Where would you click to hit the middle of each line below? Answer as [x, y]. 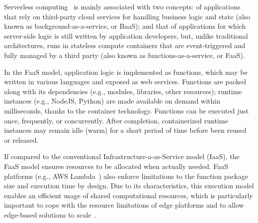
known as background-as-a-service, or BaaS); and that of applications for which [125, 26]
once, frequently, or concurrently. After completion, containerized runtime [116, 120]
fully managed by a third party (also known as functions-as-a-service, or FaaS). [125, 55]
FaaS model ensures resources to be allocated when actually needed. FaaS [116, 166]
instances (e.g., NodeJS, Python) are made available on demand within [112, 101]
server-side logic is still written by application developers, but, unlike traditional [126, 35]
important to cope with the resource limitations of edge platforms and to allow [124, 205]
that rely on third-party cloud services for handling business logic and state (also [127, 16]
